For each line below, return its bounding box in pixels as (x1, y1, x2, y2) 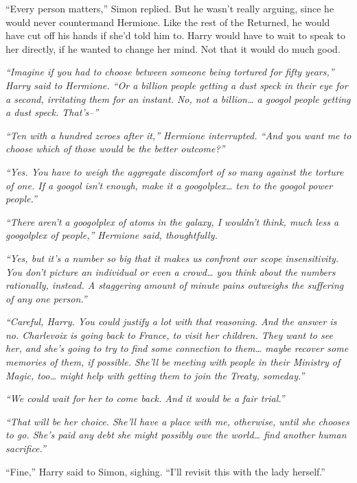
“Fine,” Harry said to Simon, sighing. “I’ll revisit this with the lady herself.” (5, 464, 325, 478)
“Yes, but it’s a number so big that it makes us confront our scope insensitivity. (5, 250, 339, 265)
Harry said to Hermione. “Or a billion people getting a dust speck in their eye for (5, 78, 348, 92)
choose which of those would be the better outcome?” (5, 141, 225, 156)
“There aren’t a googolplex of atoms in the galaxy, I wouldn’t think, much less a (5, 214, 339, 228)
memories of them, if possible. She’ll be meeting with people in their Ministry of (5, 355, 341, 369)
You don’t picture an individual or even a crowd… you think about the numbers (5, 264, 336, 279)
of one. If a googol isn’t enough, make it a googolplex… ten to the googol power (5, 178, 333, 192)
